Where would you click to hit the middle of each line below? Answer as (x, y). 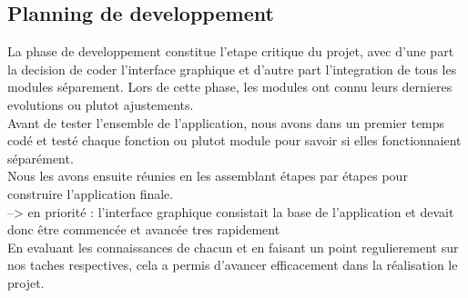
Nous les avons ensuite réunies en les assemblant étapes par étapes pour (208, 176)
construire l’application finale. (91, 193)
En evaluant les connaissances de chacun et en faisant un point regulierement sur (233, 247)
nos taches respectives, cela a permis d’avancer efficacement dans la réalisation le (233, 265)
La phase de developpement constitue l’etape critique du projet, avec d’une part (231, 51)
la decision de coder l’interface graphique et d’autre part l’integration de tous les (232, 69)
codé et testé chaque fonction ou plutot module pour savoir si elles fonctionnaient (234, 140)
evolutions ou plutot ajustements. (101, 104)
